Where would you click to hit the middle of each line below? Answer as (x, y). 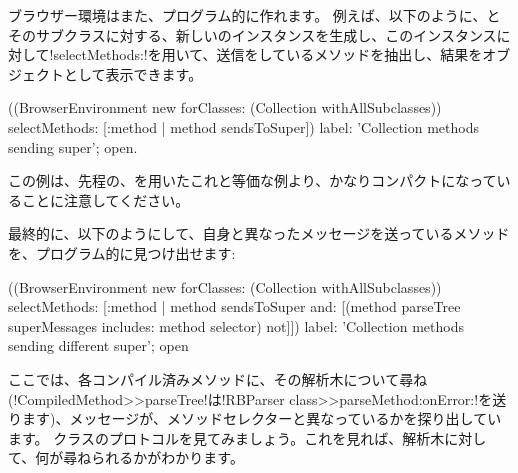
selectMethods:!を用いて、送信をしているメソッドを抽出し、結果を (268, 54)
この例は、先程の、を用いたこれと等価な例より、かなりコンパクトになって (252, 180)
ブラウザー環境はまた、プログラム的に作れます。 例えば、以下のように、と (254, 15)
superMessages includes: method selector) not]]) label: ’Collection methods (236, 325)
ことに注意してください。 (105, 199)
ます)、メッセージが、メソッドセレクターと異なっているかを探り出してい (261, 418)
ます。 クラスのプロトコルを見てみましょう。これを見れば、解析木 (226, 437)
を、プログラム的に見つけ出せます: (122, 252)
